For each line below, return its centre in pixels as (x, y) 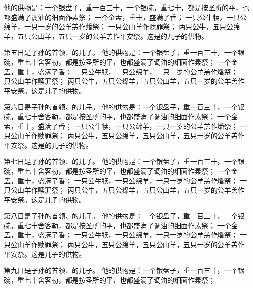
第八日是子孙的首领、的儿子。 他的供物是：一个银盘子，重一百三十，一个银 (124, 216)
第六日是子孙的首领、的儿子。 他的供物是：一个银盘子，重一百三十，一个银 (124, 107)
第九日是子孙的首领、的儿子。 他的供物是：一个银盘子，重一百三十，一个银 (124, 270)
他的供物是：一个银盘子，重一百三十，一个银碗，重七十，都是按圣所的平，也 (126, 7)
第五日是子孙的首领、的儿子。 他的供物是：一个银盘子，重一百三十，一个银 (124, 52)
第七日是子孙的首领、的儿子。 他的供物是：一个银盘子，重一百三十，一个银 (124, 161)
